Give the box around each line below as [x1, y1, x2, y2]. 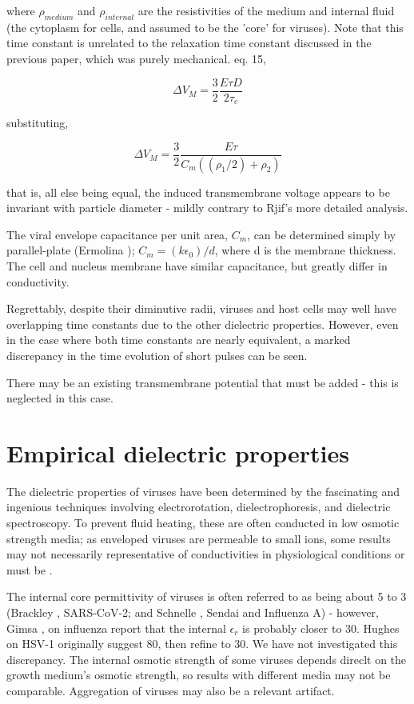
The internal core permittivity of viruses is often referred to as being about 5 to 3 [6, 588, 407, 605]
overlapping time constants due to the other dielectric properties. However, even [6, 315, 399, 332]
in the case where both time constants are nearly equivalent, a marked [6, 331, 351, 348]
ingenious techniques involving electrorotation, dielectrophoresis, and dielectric [6, 498, 391, 515]
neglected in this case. [6, 390, 113, 406]
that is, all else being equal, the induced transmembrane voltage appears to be [6, 183, 390, 200]
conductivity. [6, 273, 70, 290]
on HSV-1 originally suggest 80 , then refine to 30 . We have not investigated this [6, 635, 398, 652]
